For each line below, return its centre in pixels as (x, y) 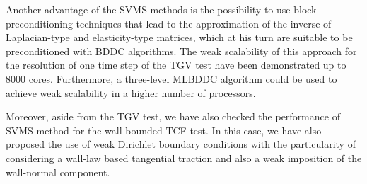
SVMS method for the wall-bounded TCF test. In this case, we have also (164, 130)
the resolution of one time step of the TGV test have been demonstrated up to (176, 65)
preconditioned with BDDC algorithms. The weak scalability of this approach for (181, 51)
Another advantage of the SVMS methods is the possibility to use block (161, 9)
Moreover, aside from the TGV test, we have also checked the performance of (173, 116)
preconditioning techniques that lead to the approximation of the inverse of (169, 23)
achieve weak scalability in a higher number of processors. (131, 92)
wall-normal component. (58, 172)
